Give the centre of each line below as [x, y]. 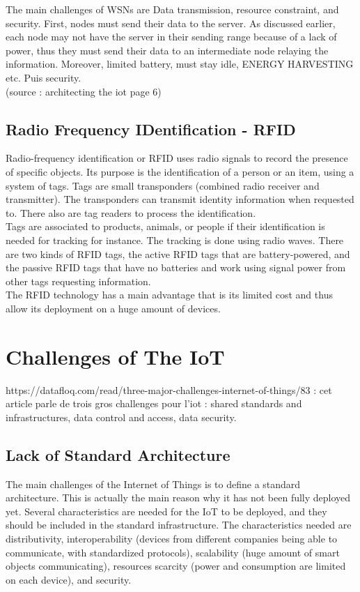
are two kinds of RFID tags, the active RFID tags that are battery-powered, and [178, 253]
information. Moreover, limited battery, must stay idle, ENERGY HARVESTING [180, 64]
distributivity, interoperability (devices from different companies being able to [172, 538]
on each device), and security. [69, 579]
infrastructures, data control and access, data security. [121, 417]
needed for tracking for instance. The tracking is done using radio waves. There [175, 240]
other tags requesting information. [78, 281]
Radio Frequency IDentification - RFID [151, 129]
